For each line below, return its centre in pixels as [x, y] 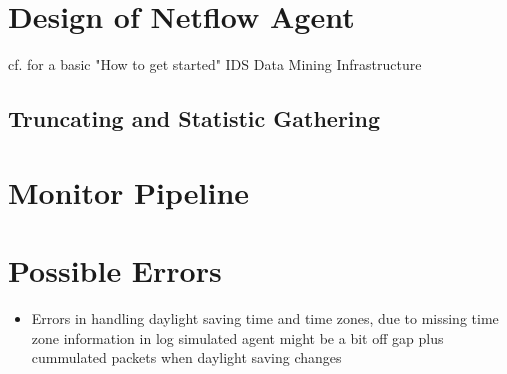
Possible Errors [115, 270]
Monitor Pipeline [129, 191]
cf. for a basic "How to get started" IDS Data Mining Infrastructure [215, 64]
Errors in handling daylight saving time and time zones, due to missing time [265, 318]
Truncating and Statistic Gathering [194, 118]
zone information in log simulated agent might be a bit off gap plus [237, 337]
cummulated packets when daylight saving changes [186, 357]
